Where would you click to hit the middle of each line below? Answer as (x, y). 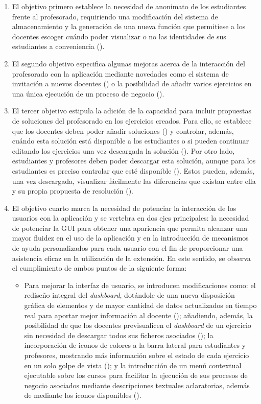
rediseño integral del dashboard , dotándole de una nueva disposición (129, 295)
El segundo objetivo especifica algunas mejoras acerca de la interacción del (128, 63)
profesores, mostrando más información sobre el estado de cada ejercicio (137, 355)
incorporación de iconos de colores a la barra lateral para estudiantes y (135, 345)
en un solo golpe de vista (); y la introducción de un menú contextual (133, 365)
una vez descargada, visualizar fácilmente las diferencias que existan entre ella (134, 181)
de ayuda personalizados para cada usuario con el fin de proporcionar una (127, 248)
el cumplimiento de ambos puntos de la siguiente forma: (99, 268)
